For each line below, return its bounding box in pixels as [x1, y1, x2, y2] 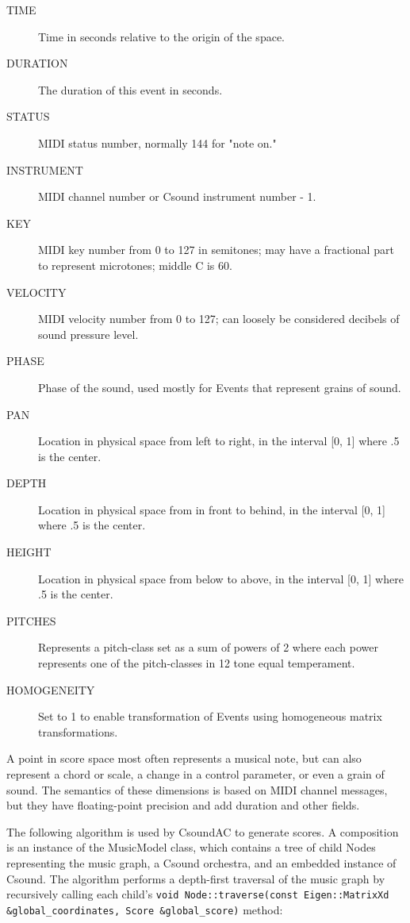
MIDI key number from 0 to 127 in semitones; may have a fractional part [38, 241, 394, 258]
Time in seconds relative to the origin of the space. [38, 28, 285, 44]
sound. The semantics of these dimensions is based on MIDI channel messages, [6, 781, 388, 798]
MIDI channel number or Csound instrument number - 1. [38, 188, 316, 205]
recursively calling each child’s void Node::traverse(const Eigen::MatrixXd [6, 886, 389, 902]
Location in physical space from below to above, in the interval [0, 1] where [38, 570, 404, 586]
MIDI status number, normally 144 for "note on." [38, 134, 277, 151]
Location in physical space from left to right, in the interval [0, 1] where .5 [38, 433, 400, 449]
